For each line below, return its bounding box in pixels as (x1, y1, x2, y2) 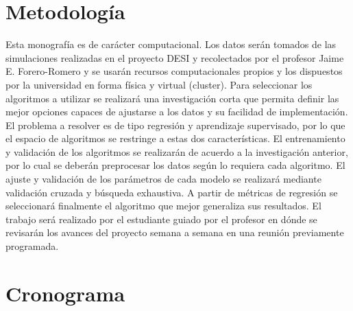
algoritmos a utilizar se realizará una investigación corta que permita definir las (5, 91, 339, 105)
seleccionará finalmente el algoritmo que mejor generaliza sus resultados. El (5, 198, 321, 213)
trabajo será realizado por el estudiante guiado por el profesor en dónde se (5, 211, 317, 226)
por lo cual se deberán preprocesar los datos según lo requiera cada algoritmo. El (5, 158, 345, 172)
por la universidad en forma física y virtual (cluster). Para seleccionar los (5, 77, 313, 91)
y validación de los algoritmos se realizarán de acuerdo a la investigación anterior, (5, 144, 348, 159)
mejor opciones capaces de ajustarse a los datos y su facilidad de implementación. (5, 104, 348, 119)
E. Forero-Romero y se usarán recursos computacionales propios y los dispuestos (5, 64, 343, 78)
